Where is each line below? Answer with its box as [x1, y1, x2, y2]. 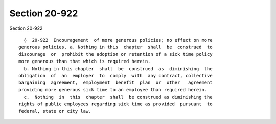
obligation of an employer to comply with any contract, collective [18, 73, 213, 78]
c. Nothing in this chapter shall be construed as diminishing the [24, 94, 213, 100]
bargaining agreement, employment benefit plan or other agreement [18, 80, 213, 86]
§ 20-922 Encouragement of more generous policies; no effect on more [24, 37, 213, 43]
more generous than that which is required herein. [18, 58, 151, 65]
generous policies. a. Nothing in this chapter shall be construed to [18, 44, 213, 50]
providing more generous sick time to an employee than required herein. [18, 87, 208, 92]
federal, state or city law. [18, 108, 91, 114]
